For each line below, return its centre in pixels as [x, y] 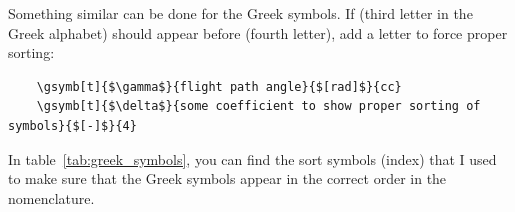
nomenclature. [51, 197]
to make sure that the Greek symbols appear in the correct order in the [227, 178]
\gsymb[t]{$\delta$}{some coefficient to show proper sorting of [258, 106]
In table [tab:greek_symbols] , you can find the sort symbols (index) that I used [252, 158]
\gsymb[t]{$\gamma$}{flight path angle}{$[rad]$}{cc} [219, 86]
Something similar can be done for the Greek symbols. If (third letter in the [240, 13]
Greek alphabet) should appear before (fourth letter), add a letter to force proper [258, 32]
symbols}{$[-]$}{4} [72, 125]
